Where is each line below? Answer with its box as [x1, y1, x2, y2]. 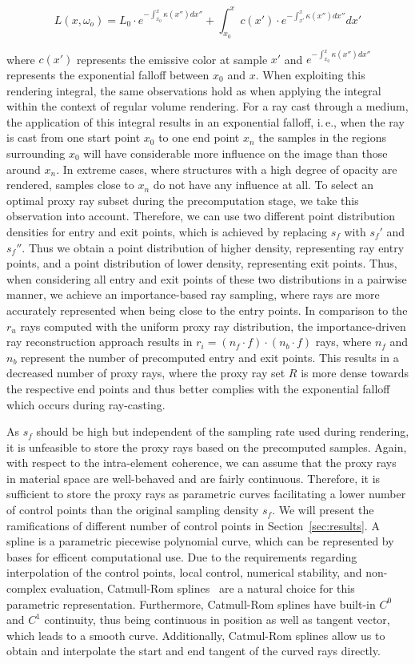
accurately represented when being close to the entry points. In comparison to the [6, 301, 408, 318]
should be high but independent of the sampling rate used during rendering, [36, 423, 409, 440]
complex [6, 580, 47, 597]
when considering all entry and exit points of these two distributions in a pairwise [6, 270, 407, 287]
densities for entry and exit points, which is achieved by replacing [6, 223, 327, 239]
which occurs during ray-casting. [6, 396, 166, 412]
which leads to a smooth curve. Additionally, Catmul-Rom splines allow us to [6, 626, 385, 643]
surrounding [6, 145, 66, 161]
